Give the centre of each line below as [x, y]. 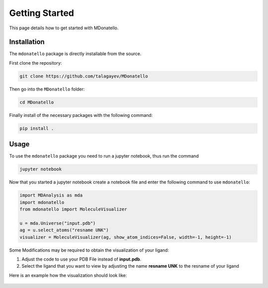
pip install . [37, 128]
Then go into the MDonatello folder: [47, 89]
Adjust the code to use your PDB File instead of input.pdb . [81, 259]
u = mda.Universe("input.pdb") [58, 223]
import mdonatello [42, 202]
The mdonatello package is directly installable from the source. [75, 54]
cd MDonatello [37, 102]
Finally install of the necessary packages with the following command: [81, 115]
